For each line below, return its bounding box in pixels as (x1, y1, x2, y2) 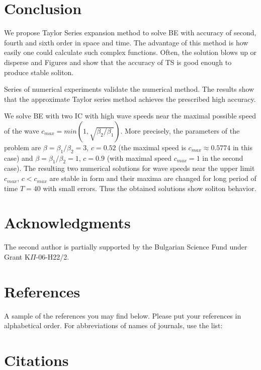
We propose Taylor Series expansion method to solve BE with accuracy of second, (4, 27, 256, 38)
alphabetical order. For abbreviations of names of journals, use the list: (4, 320, 223, 331)
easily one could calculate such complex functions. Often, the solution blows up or (4, 47, 257, 57)
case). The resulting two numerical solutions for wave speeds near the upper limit (4, 163, 255, 173)
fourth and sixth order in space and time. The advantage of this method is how (4, 37, 248, 47)
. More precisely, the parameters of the (120, 125, 240, 136)
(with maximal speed (107, 152, 172, 163)
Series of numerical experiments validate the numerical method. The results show (4, 84, 254, 94)
